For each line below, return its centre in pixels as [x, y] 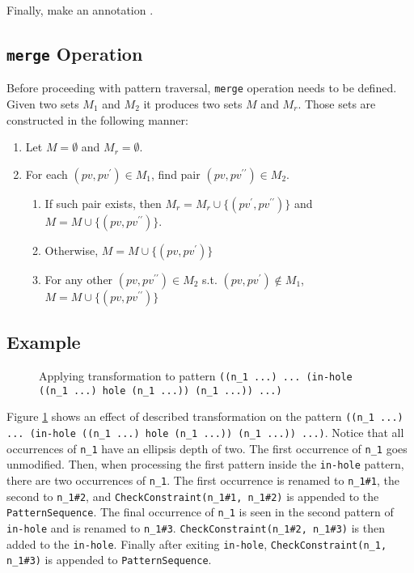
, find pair [176, 174]
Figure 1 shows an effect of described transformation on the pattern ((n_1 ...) [205, 416]
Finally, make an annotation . [80, 10]
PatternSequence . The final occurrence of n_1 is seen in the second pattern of [200, 512]
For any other [79, 279]
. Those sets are [337, 104]
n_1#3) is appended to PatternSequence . [109, 560]
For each [46, 174]
